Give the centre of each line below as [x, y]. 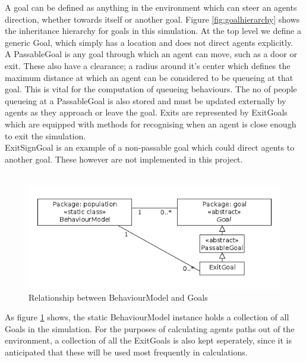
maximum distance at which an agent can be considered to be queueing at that [149, 77]
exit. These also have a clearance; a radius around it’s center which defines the [148, 65]
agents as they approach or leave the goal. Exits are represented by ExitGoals [146, 112]
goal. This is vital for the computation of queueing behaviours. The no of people [151, 89]
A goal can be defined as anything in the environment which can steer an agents [151, 7]
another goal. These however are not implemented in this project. [124, 159]
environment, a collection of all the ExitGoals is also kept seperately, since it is [149, 340]
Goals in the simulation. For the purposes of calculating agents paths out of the [150, 328]
